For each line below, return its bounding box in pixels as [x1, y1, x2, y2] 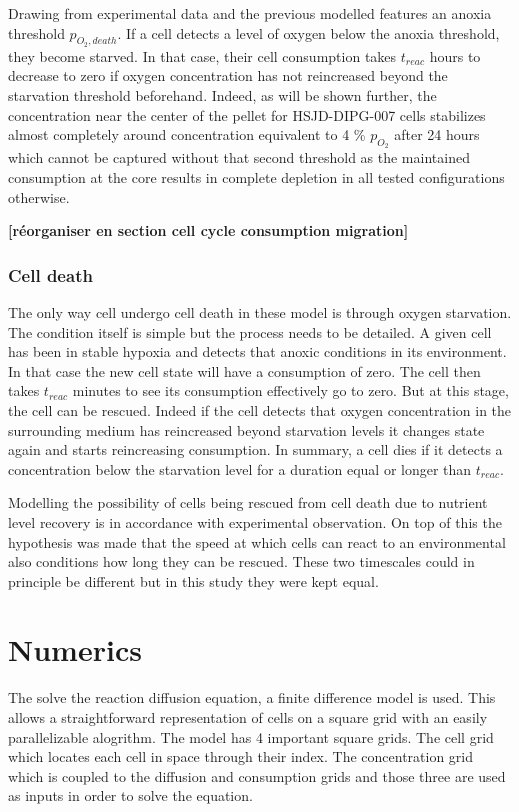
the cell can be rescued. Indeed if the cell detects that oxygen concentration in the [8, 399, 512, 420]
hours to [429, 45, 481, 66]
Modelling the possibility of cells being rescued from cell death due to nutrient [8, 492, 488, 513]
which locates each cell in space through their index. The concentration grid [8, 746, 474, 767]
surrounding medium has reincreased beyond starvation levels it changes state [8, 419, 485, 440]
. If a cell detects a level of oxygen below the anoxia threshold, [117, 22, 500, 43]
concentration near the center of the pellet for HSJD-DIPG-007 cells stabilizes [8, 104, 486, 125]
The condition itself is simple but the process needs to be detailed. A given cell [8, 321, 492, 342]
